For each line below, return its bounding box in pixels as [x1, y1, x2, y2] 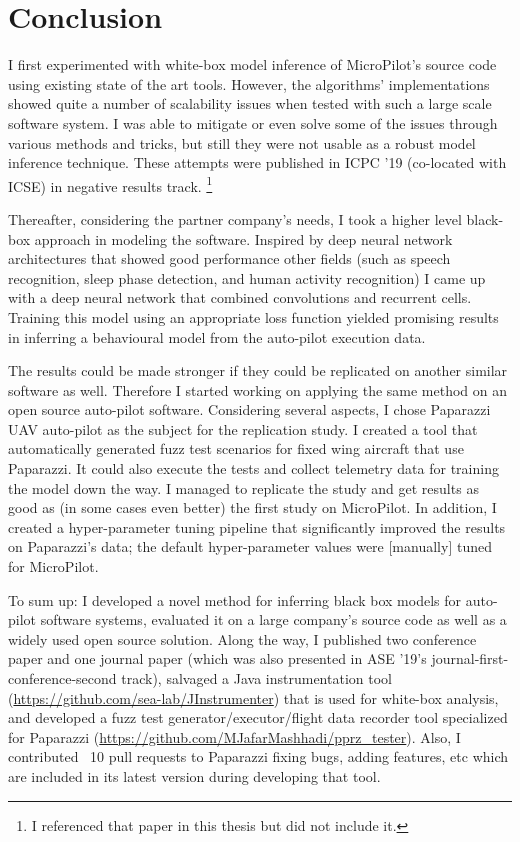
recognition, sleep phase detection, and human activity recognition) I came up [8, 267, 486, 288]
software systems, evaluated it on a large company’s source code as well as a [40, 609, 507, 630]
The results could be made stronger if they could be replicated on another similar [8, 360, 508, 381]
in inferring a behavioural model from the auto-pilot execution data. [8, 326, 426, 347]
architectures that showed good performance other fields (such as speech [8, 248, 451, 269]
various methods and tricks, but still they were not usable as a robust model [8, 132, 476, 153]
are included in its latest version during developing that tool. [8, 765, 381, 786]
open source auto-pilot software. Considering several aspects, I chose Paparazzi [8, 399, 491, 420]
